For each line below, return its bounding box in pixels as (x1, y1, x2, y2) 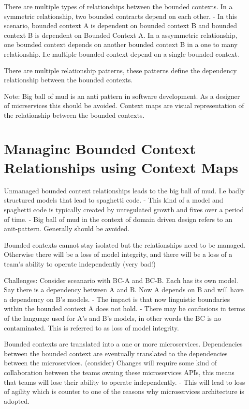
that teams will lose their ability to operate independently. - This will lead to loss (4, 377, 245, 387)
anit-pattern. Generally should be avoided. (4, 223, 130, 234)
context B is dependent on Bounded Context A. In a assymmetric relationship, (4, 30, 237, 40)
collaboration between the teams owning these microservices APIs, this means (4, 367, 234, 377)
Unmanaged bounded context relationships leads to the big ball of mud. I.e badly (4, 185, 245, 195)
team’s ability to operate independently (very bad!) (4, 259, 156, 268)
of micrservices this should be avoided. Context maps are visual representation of (4, 100, 244, 110)
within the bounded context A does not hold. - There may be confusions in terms (4, 303, 245, 314)
